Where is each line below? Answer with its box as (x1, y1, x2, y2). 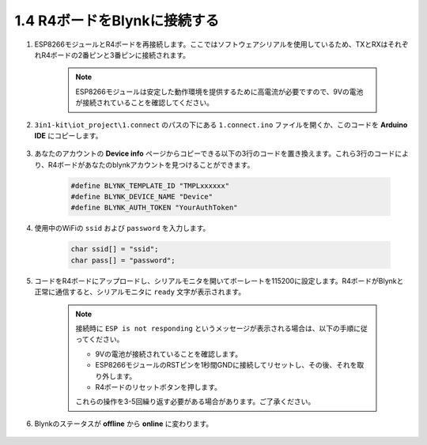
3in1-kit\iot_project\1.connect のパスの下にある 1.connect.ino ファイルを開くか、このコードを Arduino (34, 119, 408, 130)
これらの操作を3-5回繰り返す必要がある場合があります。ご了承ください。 (75, 397, 316, 406)
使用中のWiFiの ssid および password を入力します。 (34, 224, 210, 233)
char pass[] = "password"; (70, 255, 176, 265)
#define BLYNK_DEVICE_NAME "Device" (70, 192, 213, 202)
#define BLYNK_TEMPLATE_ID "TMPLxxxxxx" (70, 181, 229, 190)
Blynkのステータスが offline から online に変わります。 (34, 419, 213, 428)
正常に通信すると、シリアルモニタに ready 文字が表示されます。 (34, 287, 245, 296)
